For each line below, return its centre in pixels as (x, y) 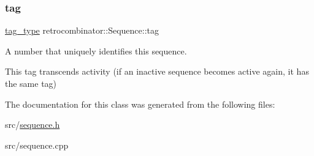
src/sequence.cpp (37, 145)
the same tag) (31, 83)
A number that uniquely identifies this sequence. (96, 50)
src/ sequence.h (33, 124)
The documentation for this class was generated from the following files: (140, 104)
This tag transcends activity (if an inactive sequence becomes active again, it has (157, 71)
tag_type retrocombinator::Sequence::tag (82, 30)
